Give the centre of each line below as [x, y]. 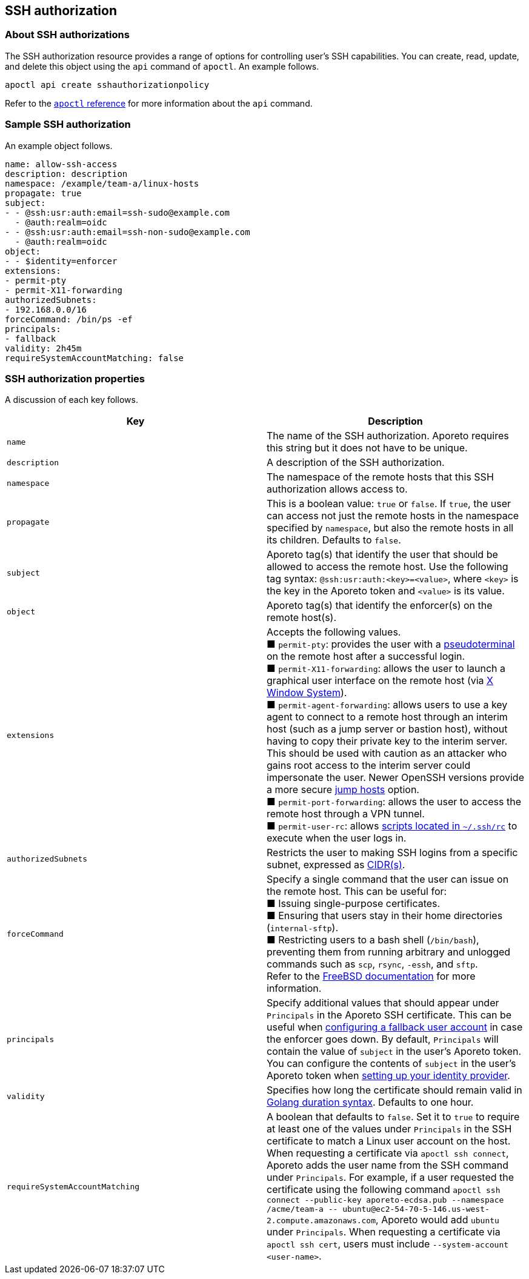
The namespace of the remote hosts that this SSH [380, 477]
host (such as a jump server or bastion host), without [387, 729]
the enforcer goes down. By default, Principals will [383, 1039]
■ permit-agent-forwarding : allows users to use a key [387, 705]
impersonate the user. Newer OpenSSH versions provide [395, 778]
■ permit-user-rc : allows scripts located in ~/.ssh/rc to [392, 826]
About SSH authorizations [67, 35]
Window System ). [307, 693]
